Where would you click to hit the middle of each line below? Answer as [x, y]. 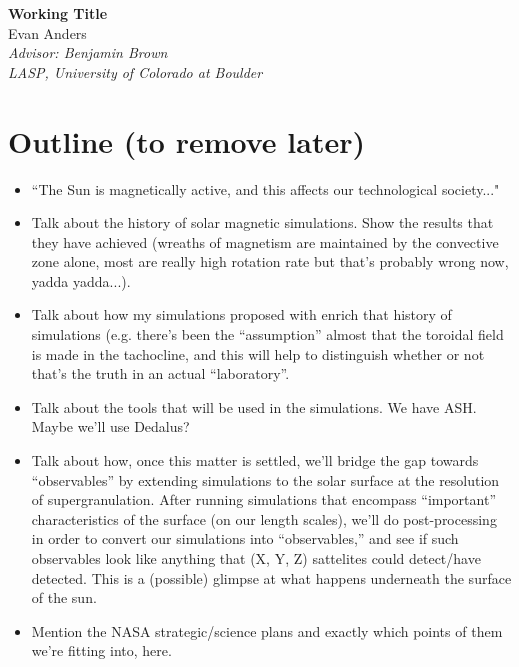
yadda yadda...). [81, 280]
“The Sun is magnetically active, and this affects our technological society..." [265, 188]
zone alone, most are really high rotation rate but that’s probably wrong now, [270, 261]
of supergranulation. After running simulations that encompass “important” [263, 499]
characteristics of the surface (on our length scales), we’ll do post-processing [264, 518]
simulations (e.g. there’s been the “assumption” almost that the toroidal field [267, 334]
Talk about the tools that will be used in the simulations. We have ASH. [254, 406]
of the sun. [64, 597]
